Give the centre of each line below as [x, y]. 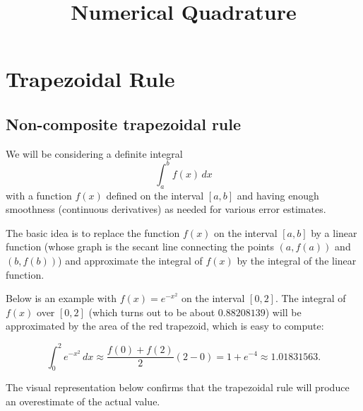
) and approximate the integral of [130, 261]
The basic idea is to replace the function [93, 232]
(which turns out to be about [152, 312]
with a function [39, 195]
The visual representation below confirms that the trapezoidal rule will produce [178, 387]
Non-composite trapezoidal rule [124, 123]
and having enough [278, 195]
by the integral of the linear [297, 261]
